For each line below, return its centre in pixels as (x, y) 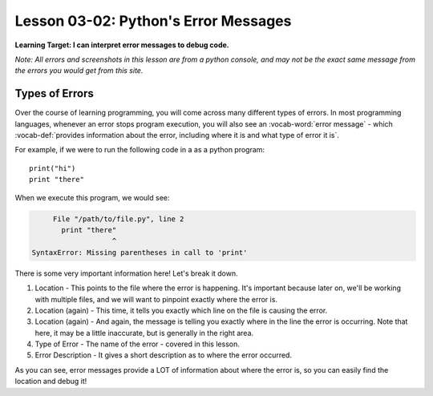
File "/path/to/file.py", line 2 (118, 219)
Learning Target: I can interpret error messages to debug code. (122, 45)
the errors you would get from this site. (79, 71)
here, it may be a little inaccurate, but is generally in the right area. (144, 333)
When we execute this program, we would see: (92, 197)
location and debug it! (51, 382)
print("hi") (53, 168)
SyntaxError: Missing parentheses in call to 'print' (140, 252)
